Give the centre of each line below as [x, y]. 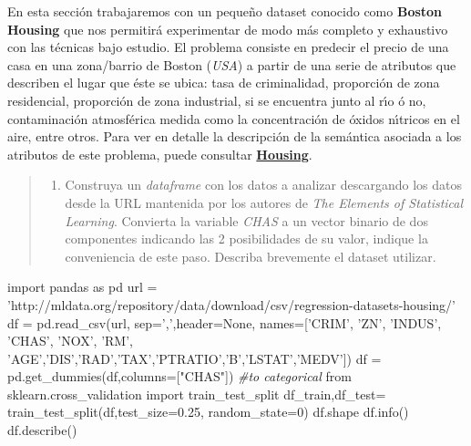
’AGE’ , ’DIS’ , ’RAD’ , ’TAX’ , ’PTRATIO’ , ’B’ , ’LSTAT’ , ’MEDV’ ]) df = [195, 358]
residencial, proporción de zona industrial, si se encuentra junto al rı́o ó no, [217, 100]
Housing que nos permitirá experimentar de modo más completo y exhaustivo [228, 29]
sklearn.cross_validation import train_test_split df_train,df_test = [197, 394]
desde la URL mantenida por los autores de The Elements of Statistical [264, 202]
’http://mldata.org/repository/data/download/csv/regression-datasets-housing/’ [231, 304]
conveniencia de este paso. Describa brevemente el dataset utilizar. [251, 256]
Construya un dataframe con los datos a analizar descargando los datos [263, 185]
